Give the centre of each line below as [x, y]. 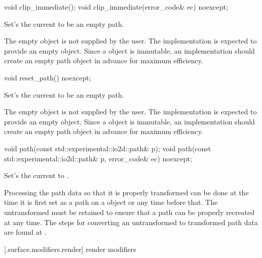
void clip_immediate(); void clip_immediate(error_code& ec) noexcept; [116, 7]
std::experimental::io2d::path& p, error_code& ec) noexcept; [98, 158]
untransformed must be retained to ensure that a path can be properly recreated [129, 212]
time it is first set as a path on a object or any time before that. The [111, 202]
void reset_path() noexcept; [48, 77]
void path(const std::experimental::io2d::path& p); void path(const [108, 148]
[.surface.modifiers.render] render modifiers [70, 249]
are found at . [25, 232]
